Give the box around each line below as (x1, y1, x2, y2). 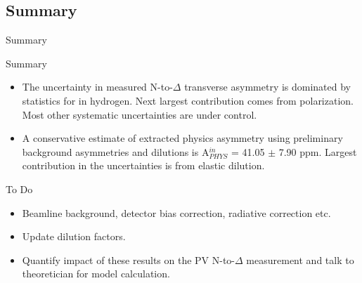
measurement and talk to (246, 252, 354, 267)
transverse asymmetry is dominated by (184, 79, 351, 94)
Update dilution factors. (22, 229, 126, 244)
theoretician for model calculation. (22, 266, 170, 281)
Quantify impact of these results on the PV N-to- (22, 252, 235, 267)
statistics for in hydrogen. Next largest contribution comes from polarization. (22, 93, 354, 107)
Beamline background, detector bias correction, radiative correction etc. (22, 205, 331, 220)
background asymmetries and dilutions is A (22, 144, 209, 159)
